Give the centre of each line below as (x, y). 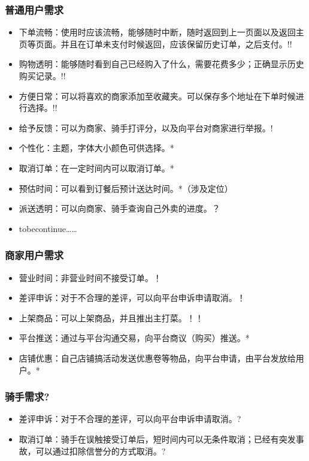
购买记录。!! (42, 76)
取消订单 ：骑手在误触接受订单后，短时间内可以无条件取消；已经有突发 (157, 439)
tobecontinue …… (48, 228)
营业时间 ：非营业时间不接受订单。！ (90, 277)
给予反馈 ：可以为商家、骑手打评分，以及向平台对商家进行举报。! (146, 127)
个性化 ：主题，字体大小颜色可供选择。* (96, 148)
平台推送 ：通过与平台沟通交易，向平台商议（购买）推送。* (134, 338)
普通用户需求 (34, 9)
